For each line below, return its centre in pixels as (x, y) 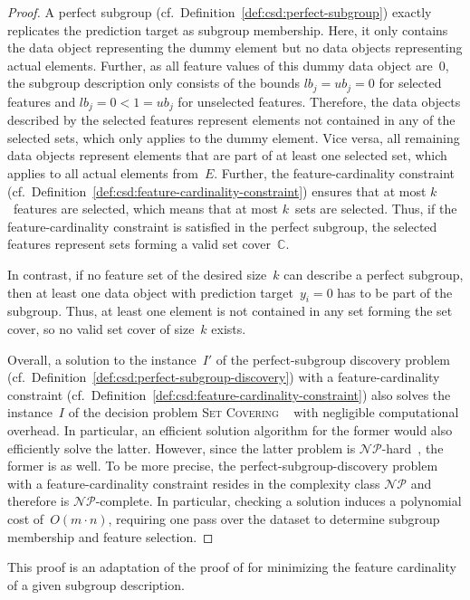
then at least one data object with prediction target (150, 292)
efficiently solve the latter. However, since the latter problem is (182, 448)
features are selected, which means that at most (145, 209)
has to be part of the (395, 292)
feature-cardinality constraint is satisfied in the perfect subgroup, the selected (222, 226)
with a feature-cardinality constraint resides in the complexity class (194, 483)
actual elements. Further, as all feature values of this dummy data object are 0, (228, 65)
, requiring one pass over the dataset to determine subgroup (274, 518)
